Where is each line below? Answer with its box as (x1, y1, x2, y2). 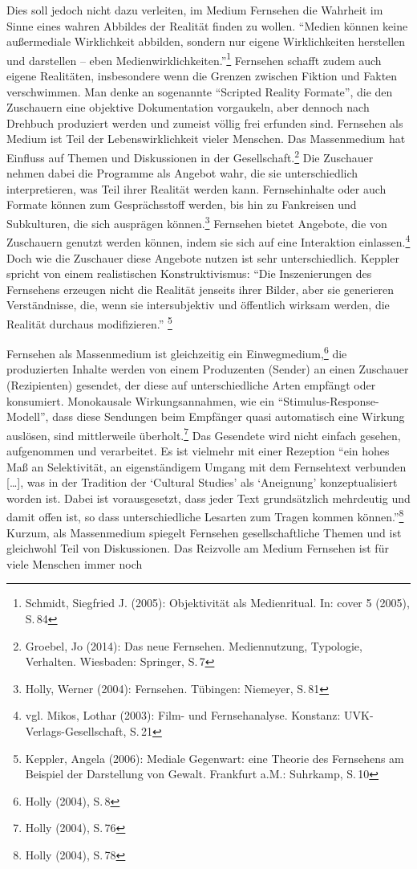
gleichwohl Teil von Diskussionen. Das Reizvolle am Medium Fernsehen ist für (6, 540, 389, 557)
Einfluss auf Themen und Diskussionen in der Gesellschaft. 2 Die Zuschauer (6, 147, 374, 165)
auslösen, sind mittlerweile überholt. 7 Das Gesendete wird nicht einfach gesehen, (6, 424, 401, 443)
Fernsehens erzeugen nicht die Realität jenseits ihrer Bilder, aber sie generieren (6, 280, 395, 297)
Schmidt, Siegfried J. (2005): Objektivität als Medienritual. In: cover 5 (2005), (25, 594, 410, 611)
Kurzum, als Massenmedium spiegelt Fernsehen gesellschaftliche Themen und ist (6, 524, 402, 541)
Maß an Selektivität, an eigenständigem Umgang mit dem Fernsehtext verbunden (6, 458, 407, 475)
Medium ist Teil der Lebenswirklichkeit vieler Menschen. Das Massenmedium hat (6, 130, 406, 147)
